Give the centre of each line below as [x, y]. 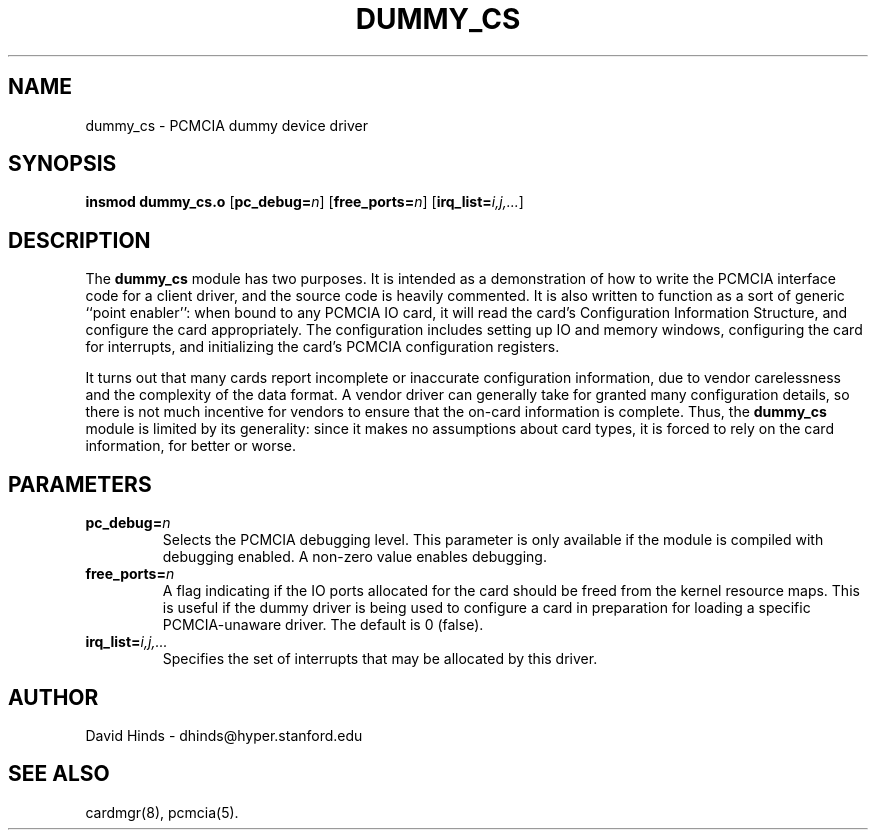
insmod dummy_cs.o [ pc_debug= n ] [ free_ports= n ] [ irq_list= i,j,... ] [304, 202]
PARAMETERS [80, 484]
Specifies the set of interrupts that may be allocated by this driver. [380, 659]
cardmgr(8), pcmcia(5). [162, 812]
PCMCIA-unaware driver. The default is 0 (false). [323, 625]
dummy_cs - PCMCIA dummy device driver [227, 125]
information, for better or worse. [190, 446]
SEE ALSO [59, 774]
